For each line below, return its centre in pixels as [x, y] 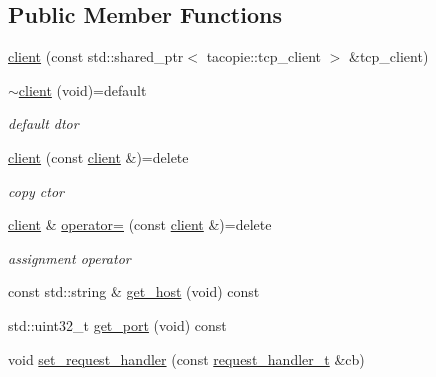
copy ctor [36, 190]
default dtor [43, 123]
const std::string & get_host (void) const [134, 291]
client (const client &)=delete [98, 156]
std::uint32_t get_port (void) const [117, 324]
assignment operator [69, 257]
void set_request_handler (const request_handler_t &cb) [186, 358]
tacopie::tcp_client [263, 56]
